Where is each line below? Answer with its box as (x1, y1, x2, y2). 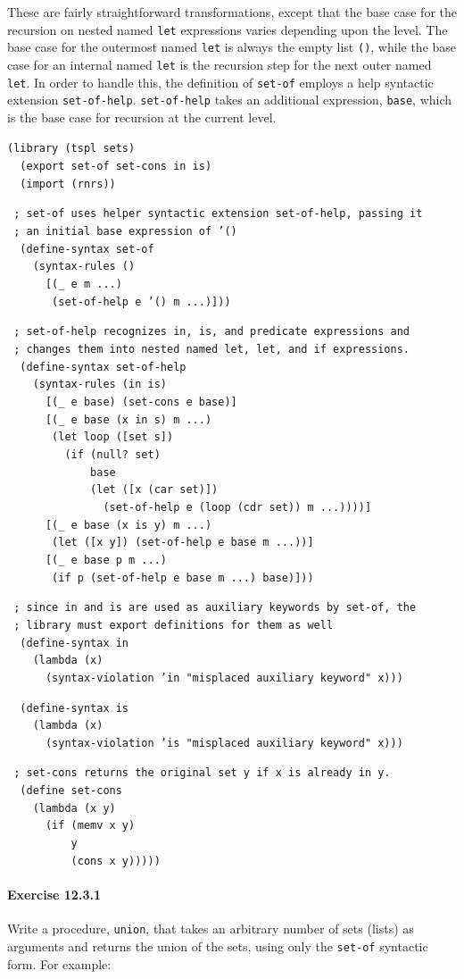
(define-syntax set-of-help (20, 360, 186, 373)
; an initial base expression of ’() (13, 225, 237, 238)
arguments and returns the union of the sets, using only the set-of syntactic (7, 936, 428, 955)
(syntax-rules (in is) (32, 378, 167, 391)
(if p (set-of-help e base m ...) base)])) (52, 571, 314, 584)
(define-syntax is (20, 701, 129, 715)
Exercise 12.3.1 (7, 885, 101, 903)
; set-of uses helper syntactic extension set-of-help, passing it (13, 207, 423, 221)
